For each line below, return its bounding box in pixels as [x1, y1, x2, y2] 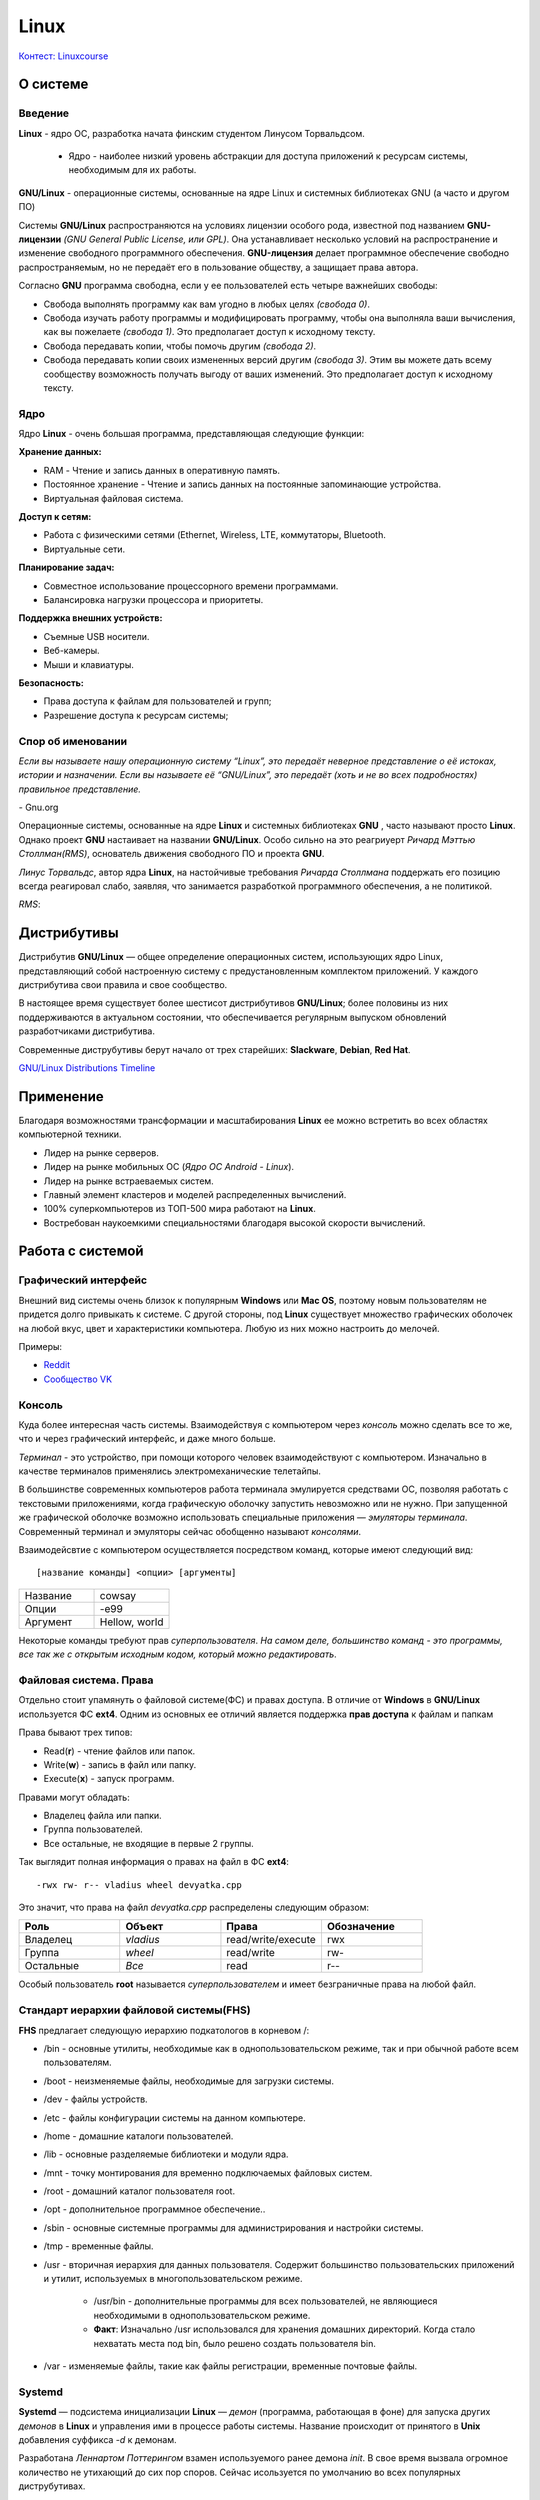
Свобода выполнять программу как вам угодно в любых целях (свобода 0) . [43, 298, 370, 310]
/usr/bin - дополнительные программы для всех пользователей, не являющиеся [93, 2295, 438, 2307]
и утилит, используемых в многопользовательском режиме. [43, 2273, 303, 2285]
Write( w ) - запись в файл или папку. [43, 1758, 197, 1770]
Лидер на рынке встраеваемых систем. [43, 1175, 214, 1187]
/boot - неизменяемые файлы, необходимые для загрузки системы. [43, 2075, 335, 2087]
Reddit [43, 1359, 71, 1371]
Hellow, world [99, 1615, 164, 1629]
